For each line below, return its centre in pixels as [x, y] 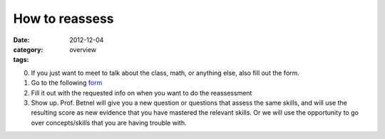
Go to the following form [67, 83]
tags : [21, 60]
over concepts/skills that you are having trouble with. [109, 123]
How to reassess [63, 19]
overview [83, 49]
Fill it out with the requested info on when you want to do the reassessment [142, 93]
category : [28, 49]
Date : [21, 40]
